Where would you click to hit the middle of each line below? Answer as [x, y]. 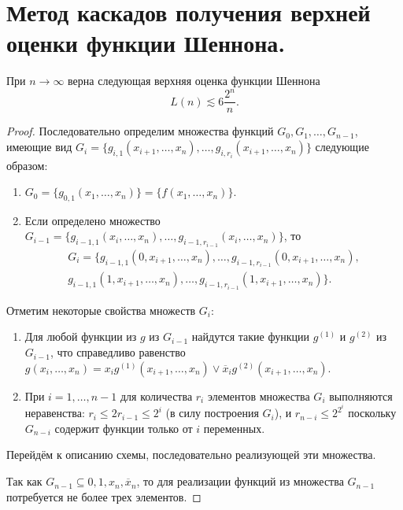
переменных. [234, 428]
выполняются [361, 395]
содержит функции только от [124, 428]
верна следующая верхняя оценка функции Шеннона [194, 81]
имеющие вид [39, 147]
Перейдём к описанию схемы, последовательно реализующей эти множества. [191, 455]
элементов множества [259, 395]
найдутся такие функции [250, 336]
